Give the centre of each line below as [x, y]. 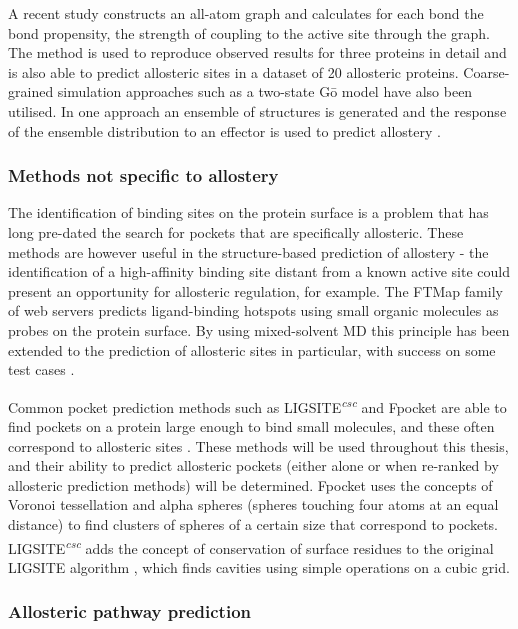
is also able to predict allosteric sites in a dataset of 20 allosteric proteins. [233, 71]
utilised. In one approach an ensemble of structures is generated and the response [257, 110]
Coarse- [486, 71]
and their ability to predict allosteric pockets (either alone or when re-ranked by [253, 465]
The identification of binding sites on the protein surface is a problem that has [248, 212]
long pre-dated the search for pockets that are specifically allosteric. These [236, 231]
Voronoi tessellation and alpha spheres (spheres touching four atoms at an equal [253, 504]
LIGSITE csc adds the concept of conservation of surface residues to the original [251, 546]
